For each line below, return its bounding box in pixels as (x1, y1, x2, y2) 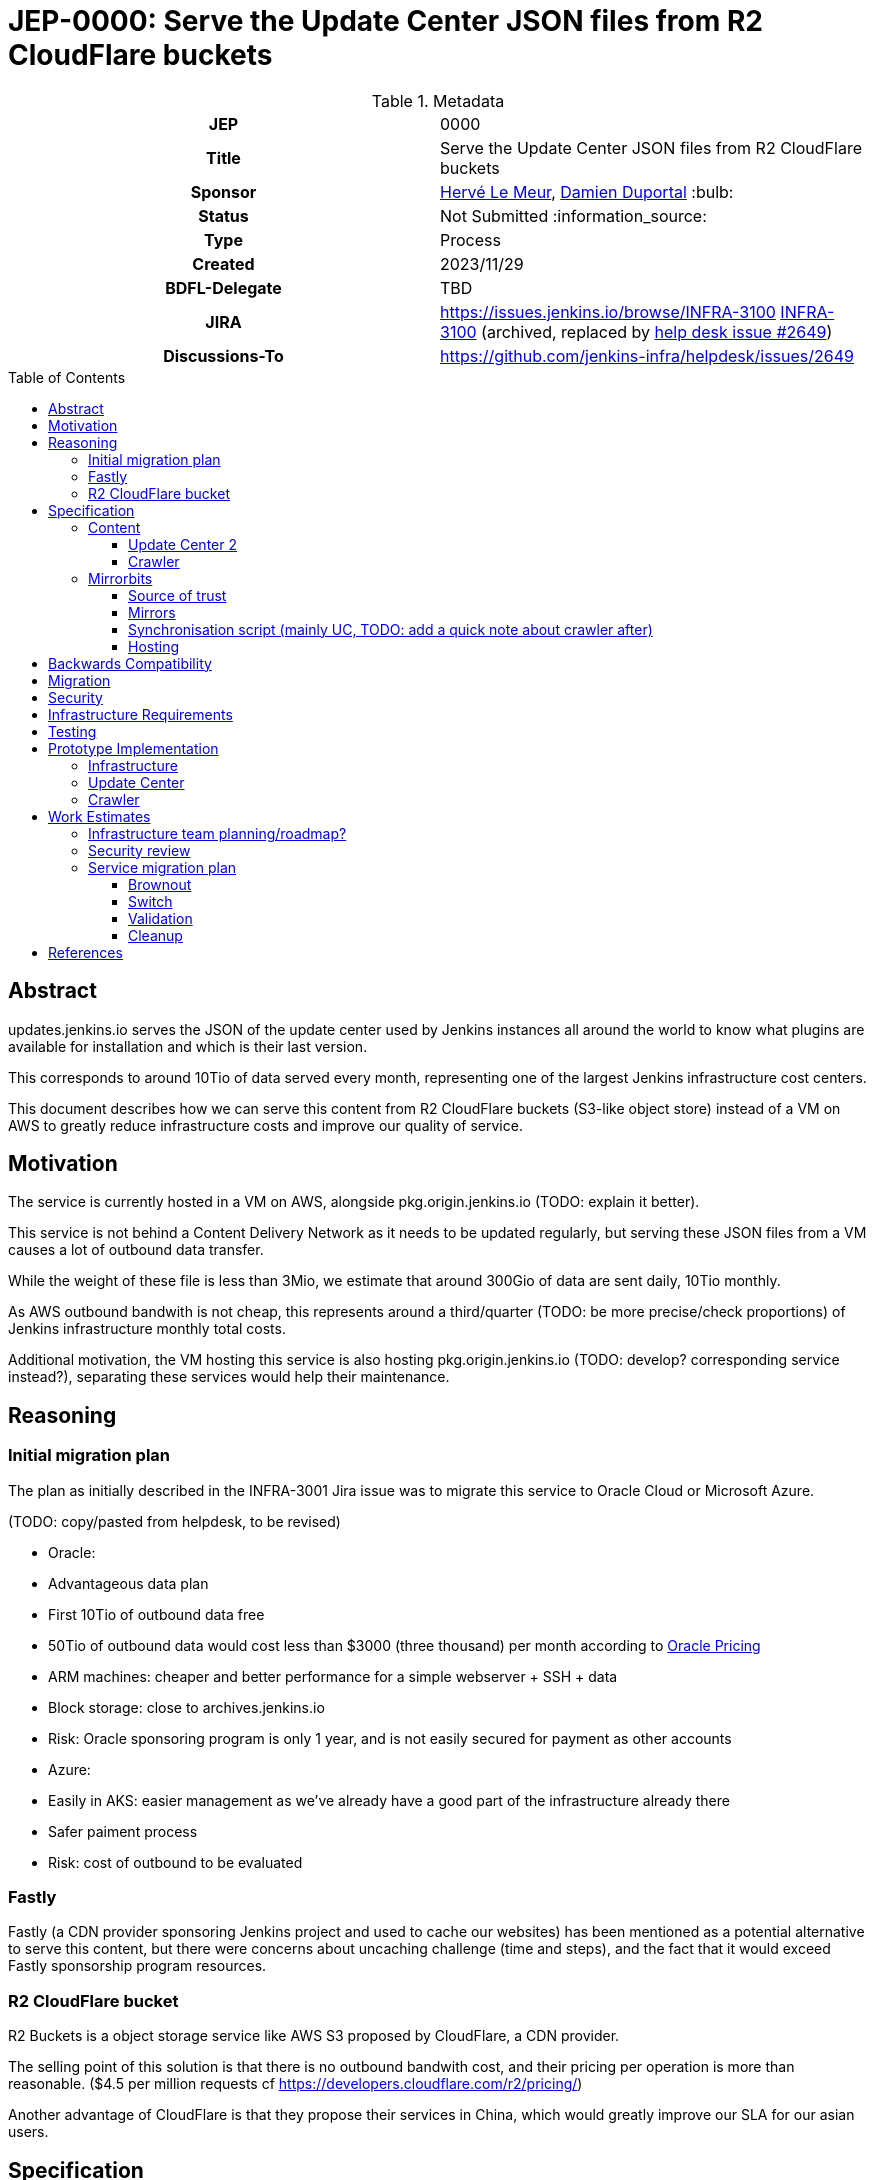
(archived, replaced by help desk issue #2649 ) (481, 321, 833, 342)
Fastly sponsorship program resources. (8, 1957, 267, 1975)
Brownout (128, 875, 192, 893)
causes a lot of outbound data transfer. (8, 1241, 264, 1259)
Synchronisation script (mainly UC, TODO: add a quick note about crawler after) (128, 620, 653, 638)
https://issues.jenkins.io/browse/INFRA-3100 (440, 301, 776, 322)
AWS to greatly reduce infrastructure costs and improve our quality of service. (8, 1116, 523, 1134)
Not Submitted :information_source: (440, 205, 707, 226)
